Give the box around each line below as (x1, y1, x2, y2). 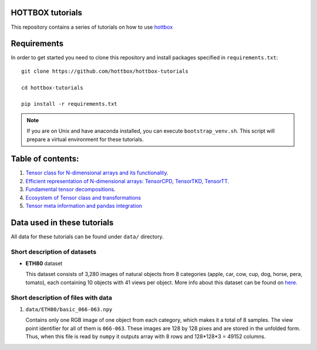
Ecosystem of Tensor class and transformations (25, 194, 141, 201)
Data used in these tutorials (11, 217, 114, 227)
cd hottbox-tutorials (21, 84, 83, 91)
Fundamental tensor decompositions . (25, 186, 116, 193)
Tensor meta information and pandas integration (25, 203, 143, 210)
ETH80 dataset (25, 260, 63, 267)
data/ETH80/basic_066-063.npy (25, 306, 113, 312)
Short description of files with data (11, 294, 113, 302)
